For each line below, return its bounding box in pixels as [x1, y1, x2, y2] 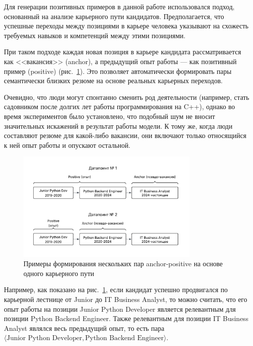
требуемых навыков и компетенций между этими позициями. [4, 30, 185, 40]
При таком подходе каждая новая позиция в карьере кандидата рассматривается [4, 46, 241, 57]
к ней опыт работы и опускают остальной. [4, 139, 131, 150]
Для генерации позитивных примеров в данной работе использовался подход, [4, 1, 235, 11]
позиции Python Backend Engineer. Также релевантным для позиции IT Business [4, 313, 249, 323]
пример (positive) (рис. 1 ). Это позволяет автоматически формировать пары [4, 66, 231, 76]
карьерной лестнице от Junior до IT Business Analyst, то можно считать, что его [4, 294, 248, 304]
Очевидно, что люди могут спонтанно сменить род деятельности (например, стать [4, 92, 250, 102]
